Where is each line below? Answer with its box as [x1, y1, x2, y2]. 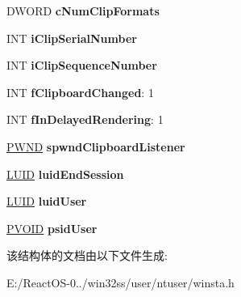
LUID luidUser [6, 193, 87, 210]
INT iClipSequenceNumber [6, 57, 157, 74]
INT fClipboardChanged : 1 [6, 83, 154, 100]
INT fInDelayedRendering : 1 [6, 111, 164, 128]
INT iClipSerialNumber [6, 29, 137, 46]
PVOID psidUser [6, 219, 98, 236]
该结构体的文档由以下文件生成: [6, 247, 168, 264]
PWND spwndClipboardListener [6, 138, 185, 155]
